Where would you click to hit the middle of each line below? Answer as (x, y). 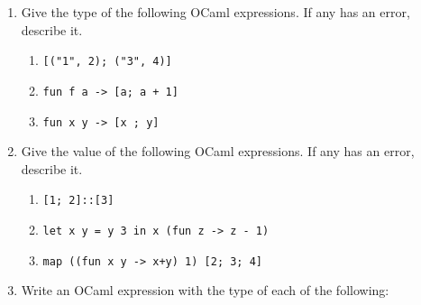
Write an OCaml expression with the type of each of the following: (205, 290)
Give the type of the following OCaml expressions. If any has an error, (215, 12)
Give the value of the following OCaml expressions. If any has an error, (218, 151)
